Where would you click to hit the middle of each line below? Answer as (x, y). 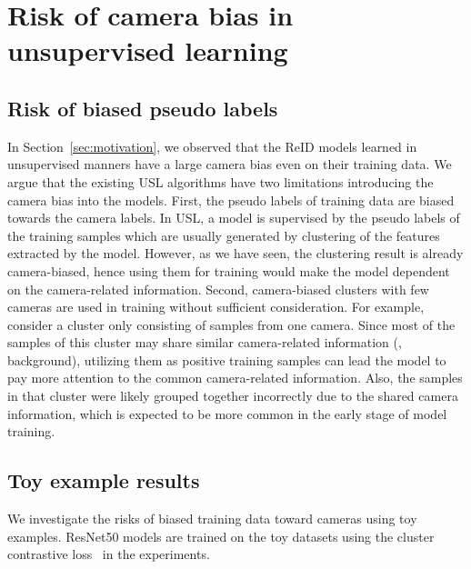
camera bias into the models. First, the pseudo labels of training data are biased (231, 200)
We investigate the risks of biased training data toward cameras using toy (212, 519)
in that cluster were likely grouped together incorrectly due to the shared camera (233, 396)
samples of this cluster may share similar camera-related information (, (205, 342)
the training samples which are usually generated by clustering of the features (224, 235)
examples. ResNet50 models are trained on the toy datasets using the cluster (221, 536)
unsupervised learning (148, 50)
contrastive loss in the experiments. (109, 554)
